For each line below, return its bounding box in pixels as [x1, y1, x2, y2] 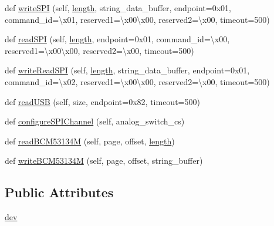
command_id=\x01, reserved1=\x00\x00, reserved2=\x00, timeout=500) [5, 13, 270, 25]
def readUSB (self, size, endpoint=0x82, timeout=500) [5, 95, 200, 107]
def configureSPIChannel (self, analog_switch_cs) [5, 115, 185, 127]
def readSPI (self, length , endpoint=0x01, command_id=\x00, [5, 33, 230, 45]
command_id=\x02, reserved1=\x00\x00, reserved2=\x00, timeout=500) [5, 75, 270, 87]
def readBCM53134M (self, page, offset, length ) [5, 134, 175, 147]
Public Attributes [5, 183, 114, 201]
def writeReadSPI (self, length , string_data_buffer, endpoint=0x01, [5, 64, 250, 76]
